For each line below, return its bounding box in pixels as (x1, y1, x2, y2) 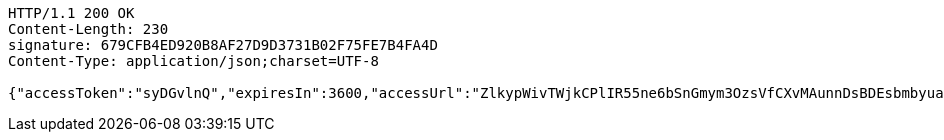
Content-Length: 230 (8, 21, 169, 37)
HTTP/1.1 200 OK (8, 5, 135, 21)
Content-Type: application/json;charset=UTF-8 (8, 53, 379, 69)
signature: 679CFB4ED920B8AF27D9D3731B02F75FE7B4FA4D (8, 37, 438, 53)
